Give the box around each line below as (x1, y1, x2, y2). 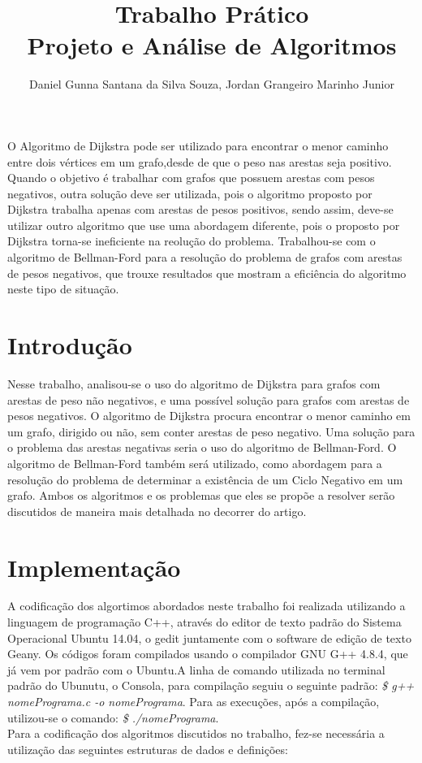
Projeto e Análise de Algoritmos (27, 28, 397, 62)
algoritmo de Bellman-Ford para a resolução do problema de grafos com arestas (7, 249, 403, 266)
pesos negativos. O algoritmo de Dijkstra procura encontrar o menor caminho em (7, 407, 411, 424)
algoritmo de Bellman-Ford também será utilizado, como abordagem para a (7, 454, 382, 471)
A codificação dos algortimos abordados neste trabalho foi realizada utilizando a (7, 597, 406, 614)
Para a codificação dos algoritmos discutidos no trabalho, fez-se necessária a (7, 725, 385, 742)
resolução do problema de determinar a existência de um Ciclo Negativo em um (7, 470, 403, 488)
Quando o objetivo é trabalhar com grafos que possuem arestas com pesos (7, 169, 375, 186)
